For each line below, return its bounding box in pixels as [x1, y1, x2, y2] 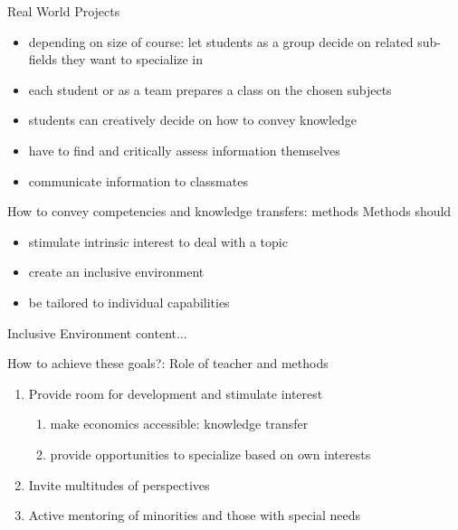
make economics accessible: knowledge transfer [50, 414, 309, 433]
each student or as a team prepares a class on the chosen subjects [28, 80, 392, 99]
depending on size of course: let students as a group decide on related [28, 32, 414, 51]
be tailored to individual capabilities [28, 292, 230, 311]
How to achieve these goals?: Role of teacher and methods [7, 354, 329, 373]
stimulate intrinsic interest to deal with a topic [28, 232, 288, 251]
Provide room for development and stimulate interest [28, 383, 323, 402]
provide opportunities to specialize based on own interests [50, 444, 371, 463]
